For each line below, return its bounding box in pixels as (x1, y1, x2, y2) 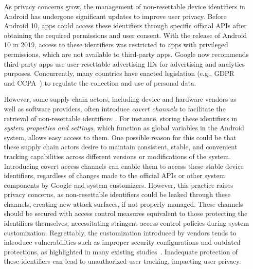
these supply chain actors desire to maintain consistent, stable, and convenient (4, 142, 237, 152)
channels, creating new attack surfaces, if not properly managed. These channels (4, 198, 243, 209)
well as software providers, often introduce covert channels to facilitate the (4, 103, 226, 113)
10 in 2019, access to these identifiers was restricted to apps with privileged (4, 39, 228, 50)
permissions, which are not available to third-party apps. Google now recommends (4, 49, 249, 59)
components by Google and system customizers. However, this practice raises (4, 179, 233, 190)
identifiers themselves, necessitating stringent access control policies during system (4, 218, 249, 228)
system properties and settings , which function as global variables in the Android (4, 123, 244, 133)
